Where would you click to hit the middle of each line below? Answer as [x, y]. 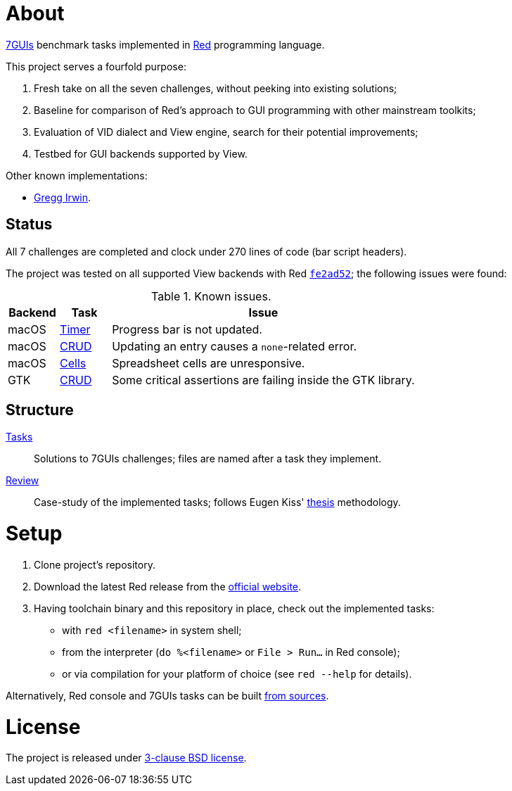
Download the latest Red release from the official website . [168, 586]
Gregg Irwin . [63, 197]
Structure [40, 410]
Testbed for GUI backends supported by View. [141, 153]
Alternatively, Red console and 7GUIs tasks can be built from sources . [167, 695]
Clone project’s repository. [95, 564]
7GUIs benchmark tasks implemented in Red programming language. [165, 44]
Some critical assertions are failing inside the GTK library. [263, 380]
